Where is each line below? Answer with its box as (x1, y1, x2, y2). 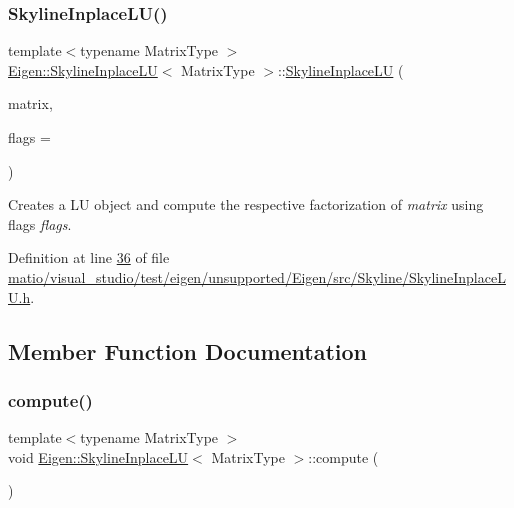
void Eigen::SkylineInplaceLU (8, 446, 189, 467)
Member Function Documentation (8, 335, 368, 366)
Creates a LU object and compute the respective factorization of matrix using (8, 194, 484, 215)
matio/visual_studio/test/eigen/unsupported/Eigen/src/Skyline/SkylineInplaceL (8, 266, 506, 287)
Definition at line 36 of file (8, 247, 170, 268)
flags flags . (8, 213, 72, 234)
